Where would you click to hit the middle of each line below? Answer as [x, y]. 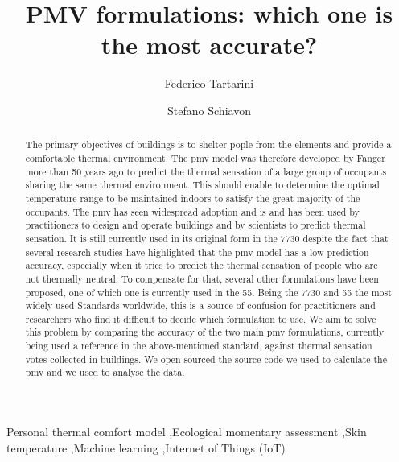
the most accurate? [209, 45]
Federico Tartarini [209, 83]
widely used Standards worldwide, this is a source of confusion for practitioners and [200, 305]
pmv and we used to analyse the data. [105, 372]
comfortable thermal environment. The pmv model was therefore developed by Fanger [205, 157]
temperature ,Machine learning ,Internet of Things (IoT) [146, 447]
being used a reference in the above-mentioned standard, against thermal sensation [199, 346]
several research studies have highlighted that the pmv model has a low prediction [197, 252]
